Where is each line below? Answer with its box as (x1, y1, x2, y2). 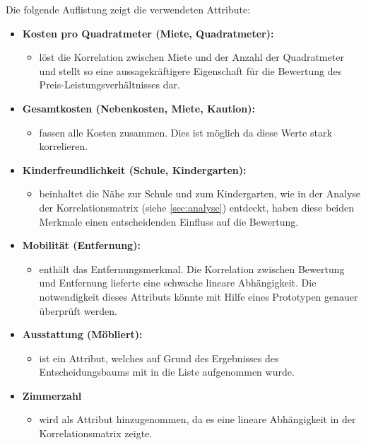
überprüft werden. (39, 303, 117, 318)
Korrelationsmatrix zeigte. (39, 426, 153, 441)
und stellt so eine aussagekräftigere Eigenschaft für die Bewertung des (39, 63, 342, 78)
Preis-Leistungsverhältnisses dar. (39, 77, 180, 92)
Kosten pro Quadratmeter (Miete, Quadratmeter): (22, 25, 274, 40)
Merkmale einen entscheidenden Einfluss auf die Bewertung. (39, 214, 299, 229)
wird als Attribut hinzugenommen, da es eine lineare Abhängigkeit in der (39, 412, 356, 427)
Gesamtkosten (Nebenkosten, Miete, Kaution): (22, 100, 255, 115)
